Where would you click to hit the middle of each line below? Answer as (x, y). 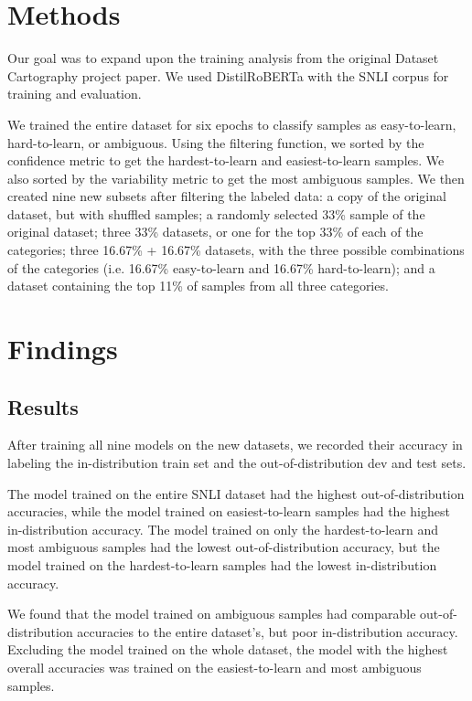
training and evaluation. (75, 94)
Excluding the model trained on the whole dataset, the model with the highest (228, 649)
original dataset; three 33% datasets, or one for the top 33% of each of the (215, 232)
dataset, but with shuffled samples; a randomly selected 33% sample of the (216, 213)
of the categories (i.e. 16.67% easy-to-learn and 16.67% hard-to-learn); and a (221, 267)
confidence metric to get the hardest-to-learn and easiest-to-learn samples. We (226, 160)
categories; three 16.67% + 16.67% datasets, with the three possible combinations (236, 250)
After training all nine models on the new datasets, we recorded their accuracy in (235, 445)
